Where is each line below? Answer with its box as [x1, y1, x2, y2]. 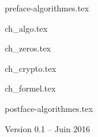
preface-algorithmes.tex [5, 2, 89, 14]
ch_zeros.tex [5, 42, 51, 54]
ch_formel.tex [5, 82, 56, 95]
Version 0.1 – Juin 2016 [5, 122, 90, 135]
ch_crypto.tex [5, 62, 56, 74]
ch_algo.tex [5, 22, 48, 34]
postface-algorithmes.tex [5, 102, 93, 114]
